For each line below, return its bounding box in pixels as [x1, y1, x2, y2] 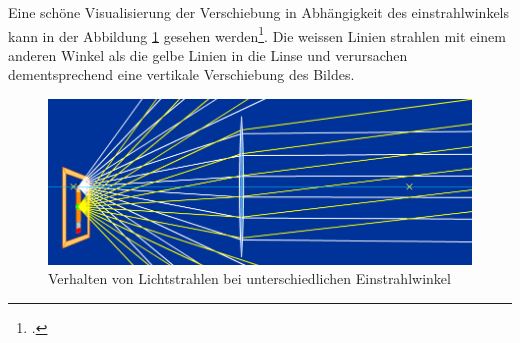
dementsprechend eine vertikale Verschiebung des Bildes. [8, 64, 355, 85]
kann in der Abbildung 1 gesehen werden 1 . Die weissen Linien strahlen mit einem [8, 22, 506, 46]
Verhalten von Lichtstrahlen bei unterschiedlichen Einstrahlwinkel [48, 268, 451, 289]
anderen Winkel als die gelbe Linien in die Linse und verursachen [8, 44, 408, 65]
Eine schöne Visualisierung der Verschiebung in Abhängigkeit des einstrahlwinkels [8, 2, 510, 22]
